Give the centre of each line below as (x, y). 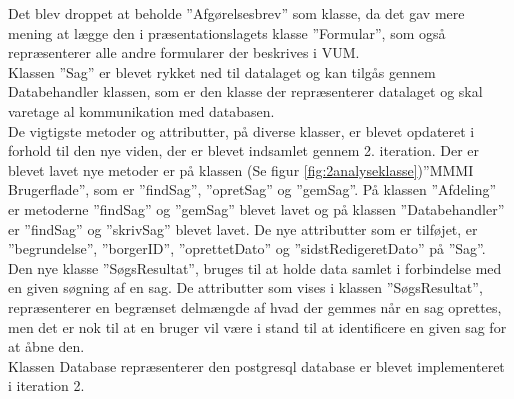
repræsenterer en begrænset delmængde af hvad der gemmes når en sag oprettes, (255, 306)
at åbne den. (46, 346)
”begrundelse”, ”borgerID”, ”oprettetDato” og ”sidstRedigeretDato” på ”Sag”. (247, 248)
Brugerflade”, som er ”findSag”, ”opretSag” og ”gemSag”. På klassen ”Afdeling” (252, 189)
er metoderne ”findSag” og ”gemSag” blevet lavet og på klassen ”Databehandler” (256, 208)
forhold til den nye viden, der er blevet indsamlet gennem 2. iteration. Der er (244, 150)
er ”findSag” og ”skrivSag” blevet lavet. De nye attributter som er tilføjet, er (243, 228)
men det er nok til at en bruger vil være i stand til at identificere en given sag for (257, 326)
